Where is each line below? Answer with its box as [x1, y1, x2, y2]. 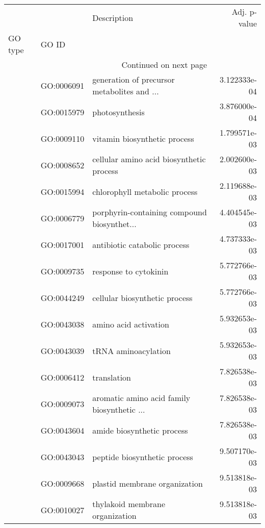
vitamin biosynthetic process [92, 132, 194, 144]
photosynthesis [92, 106, 145, 118]
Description [92, 11, 134, 23]
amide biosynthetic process [92, 424, 188, 436]
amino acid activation [92, 318, 169, 330]
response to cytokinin [92, 265, 169, 277]
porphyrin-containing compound [92, 206, 207, 218]
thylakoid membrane [92, 498, 165, 510]
